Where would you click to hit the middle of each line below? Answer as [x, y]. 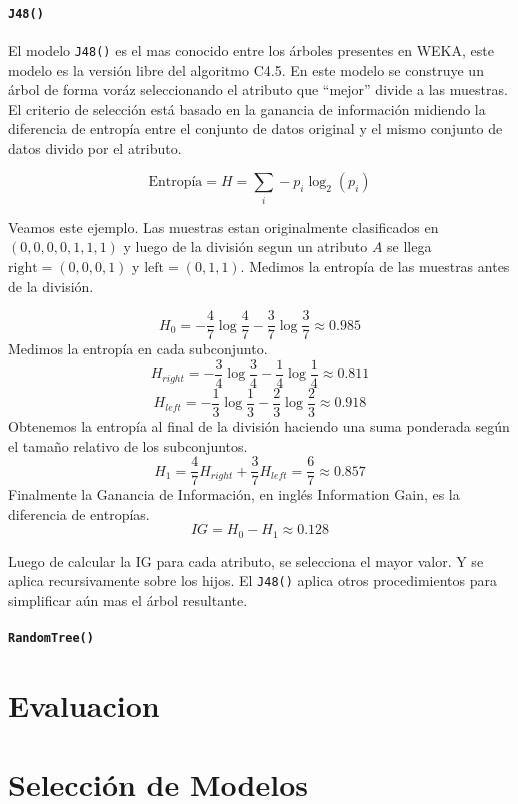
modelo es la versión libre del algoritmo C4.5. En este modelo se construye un [246, 69]
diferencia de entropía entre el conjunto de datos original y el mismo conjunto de [255, 128]
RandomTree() [51, 638]
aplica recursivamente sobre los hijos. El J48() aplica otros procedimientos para [252, 580]
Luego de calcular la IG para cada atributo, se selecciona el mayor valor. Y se [246, 560]
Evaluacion [84, 705]
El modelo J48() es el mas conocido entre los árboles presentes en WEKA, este [251, 49]
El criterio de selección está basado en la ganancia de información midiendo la [247, 108]
